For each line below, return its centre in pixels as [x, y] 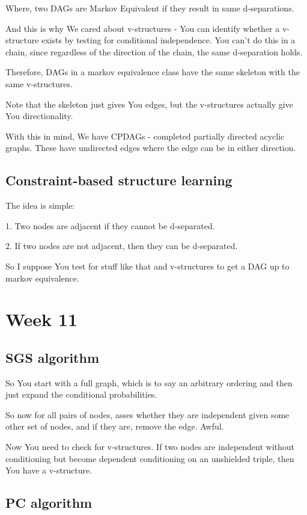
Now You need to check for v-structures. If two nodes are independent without [150, 447]
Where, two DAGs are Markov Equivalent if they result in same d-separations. [150, 8]
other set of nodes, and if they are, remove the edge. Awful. [115, 426]
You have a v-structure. [49, 470]
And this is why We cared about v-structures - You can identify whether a [143, 28]
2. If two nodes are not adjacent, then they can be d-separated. [122, 246]
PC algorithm [49, 503]
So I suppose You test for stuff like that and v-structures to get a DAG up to [147, 266]
